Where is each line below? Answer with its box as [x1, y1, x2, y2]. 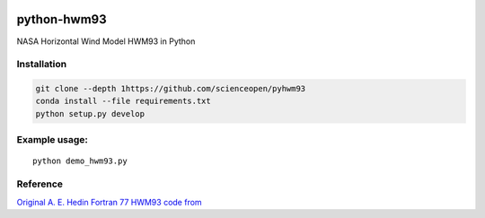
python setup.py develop [35, 109, 145, 118]
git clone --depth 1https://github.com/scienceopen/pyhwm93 [35, 83, 306, 94]
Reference [16, 178, 63, 190]
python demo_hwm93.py [32, 156, 128, 166]
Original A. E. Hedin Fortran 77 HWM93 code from [16, 196, 202, 207]
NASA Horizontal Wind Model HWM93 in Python [16, 36, 196, 47]
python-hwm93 [16, 12, 107, 27]
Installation [16, 58, 67, 71]
